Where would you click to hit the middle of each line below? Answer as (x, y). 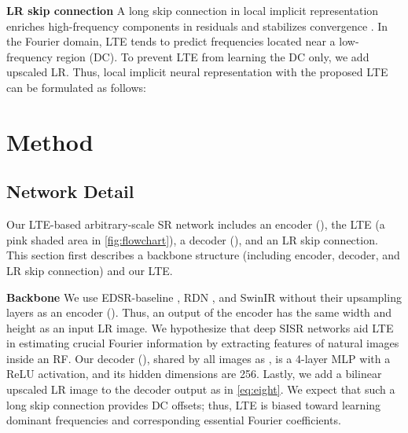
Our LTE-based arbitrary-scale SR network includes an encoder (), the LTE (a (196, 224)
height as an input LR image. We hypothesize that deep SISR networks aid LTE (200, 327)
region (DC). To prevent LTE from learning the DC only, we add (213, 56)
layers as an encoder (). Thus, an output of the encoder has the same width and (199, 312)
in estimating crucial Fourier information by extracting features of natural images (203, 343)
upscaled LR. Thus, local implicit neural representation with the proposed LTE (197, 72)
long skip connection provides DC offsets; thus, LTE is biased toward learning (194, 404)
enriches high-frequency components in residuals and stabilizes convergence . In (197, 26)
